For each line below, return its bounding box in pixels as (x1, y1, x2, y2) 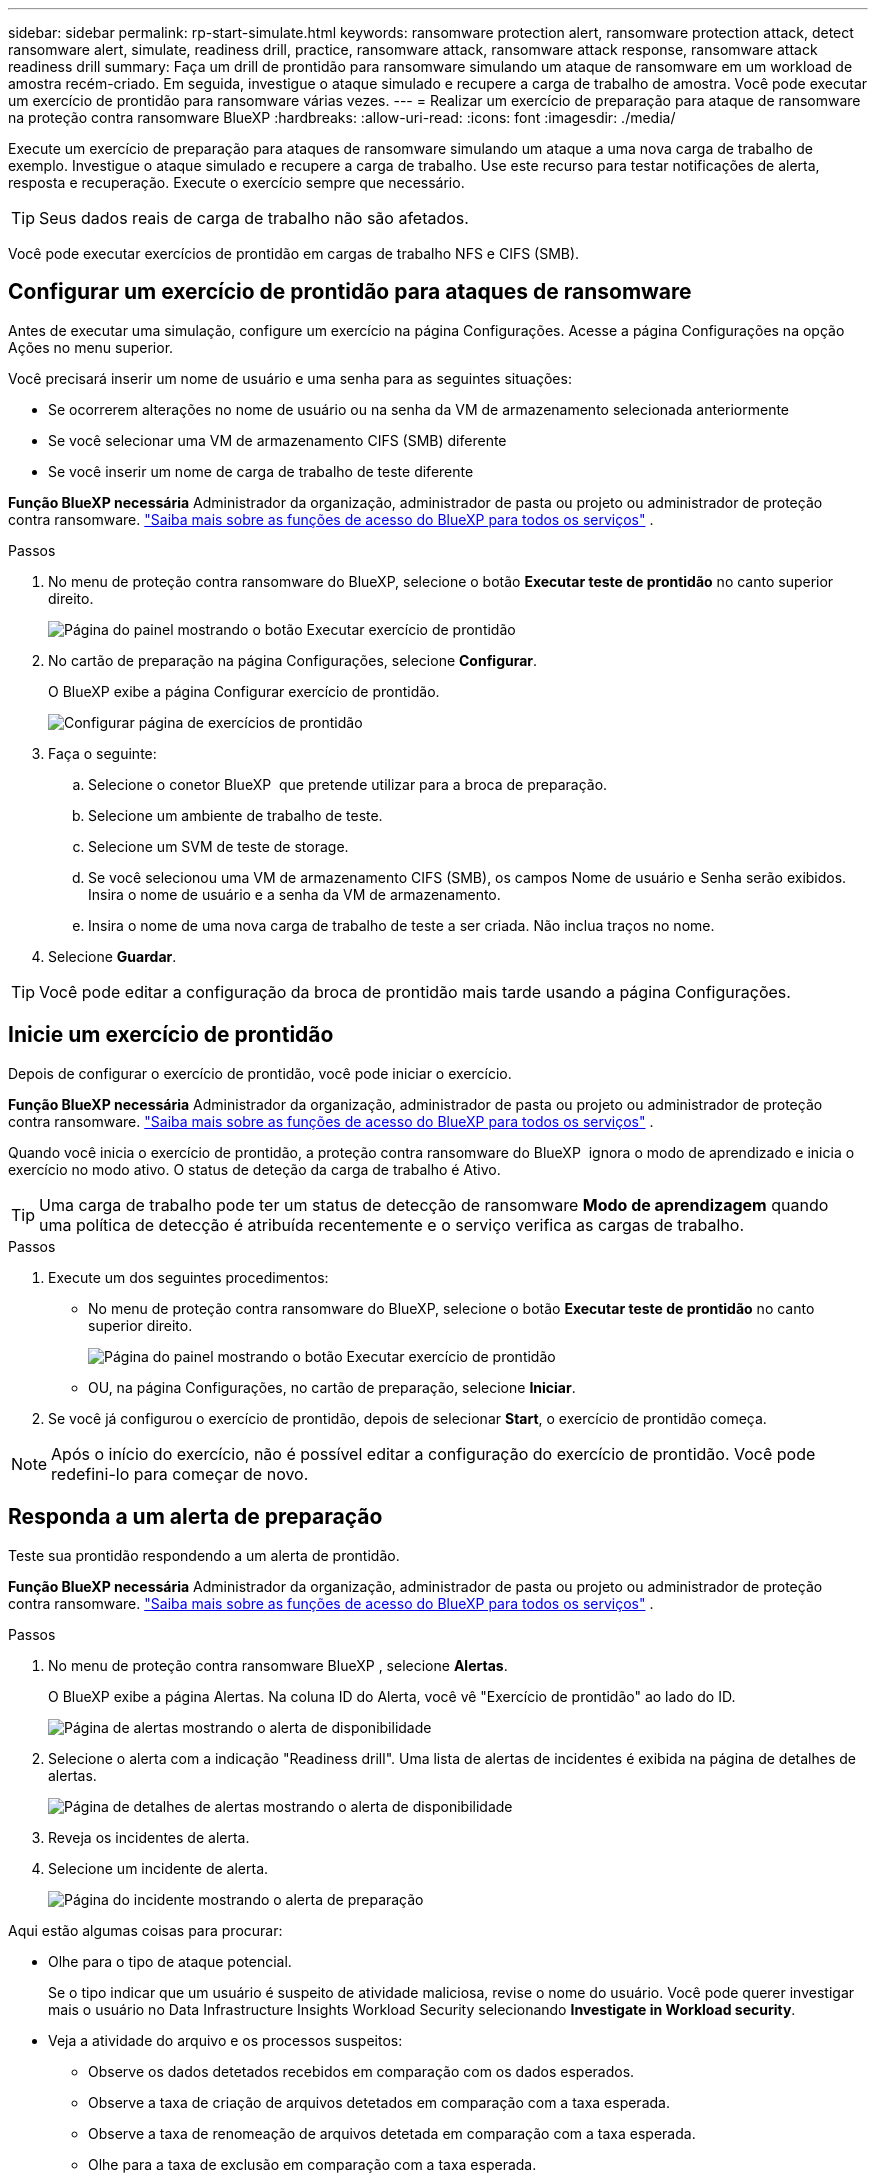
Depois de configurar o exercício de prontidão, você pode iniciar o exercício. (8, 1064, 512, 1082)
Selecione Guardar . (48, 947, 177, 965)
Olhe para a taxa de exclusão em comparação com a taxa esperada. (88, 2155, 537, 2173)
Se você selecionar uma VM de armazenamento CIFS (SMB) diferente (48, 431, 507, 449)
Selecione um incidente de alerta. (48, 1859, 269, 1877)
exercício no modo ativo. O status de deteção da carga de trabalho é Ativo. (8, 1160, 501, 1178)
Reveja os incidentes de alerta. (48, 1828, 250, 1846)
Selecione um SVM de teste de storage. (88, 837, 349, 855)
